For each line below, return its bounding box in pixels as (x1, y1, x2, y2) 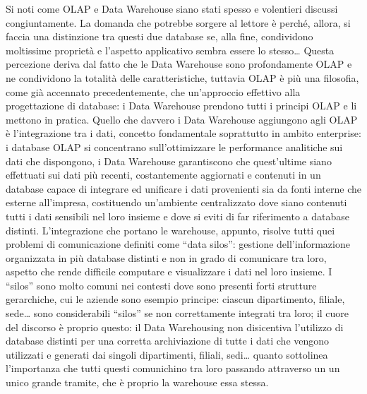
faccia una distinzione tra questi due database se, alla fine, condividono (6, 29, 313, 44)
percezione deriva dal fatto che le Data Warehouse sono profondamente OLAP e (6, 56, 352, 71)
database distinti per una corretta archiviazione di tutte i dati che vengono (6, 333, 330, 348)
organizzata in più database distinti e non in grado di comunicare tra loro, (6, 250, 327, 265)
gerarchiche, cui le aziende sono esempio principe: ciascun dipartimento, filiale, (6, 292, 345, 306)
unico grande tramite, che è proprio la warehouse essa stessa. (6, 375, 269, 390)
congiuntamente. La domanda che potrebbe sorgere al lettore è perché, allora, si (6, 15, 351, 30)
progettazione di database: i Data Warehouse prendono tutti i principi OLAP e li (6, 98, 357, 113)
